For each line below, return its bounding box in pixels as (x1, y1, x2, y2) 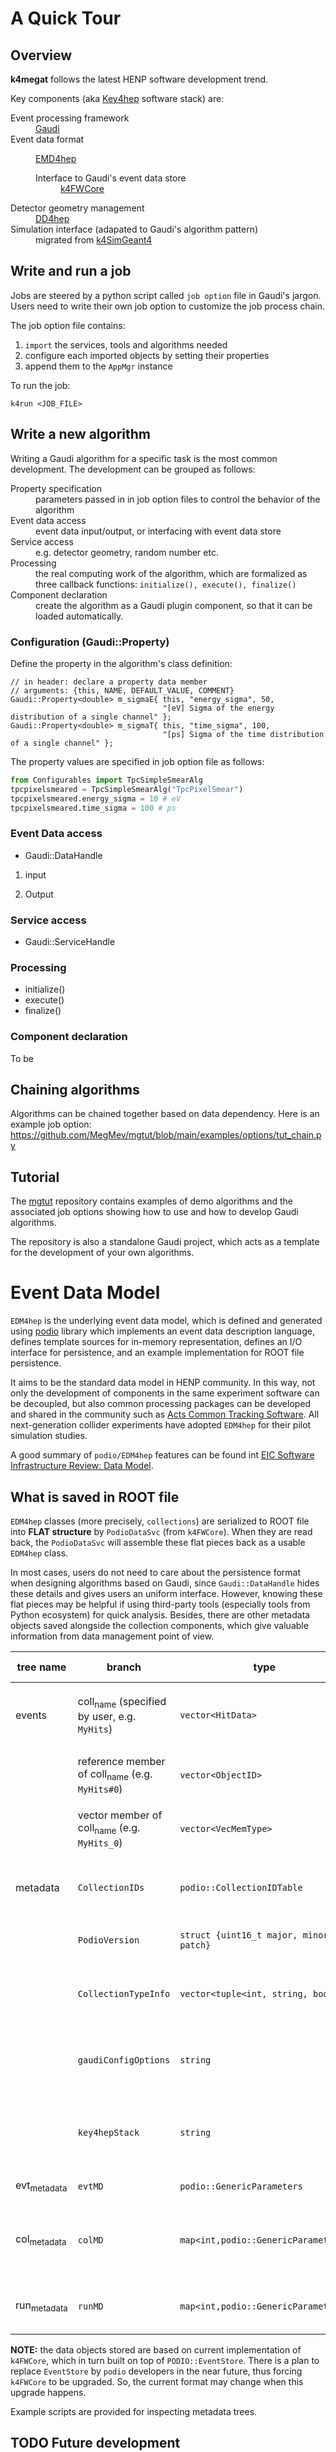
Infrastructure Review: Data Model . (10, 1460, 154, 1472)
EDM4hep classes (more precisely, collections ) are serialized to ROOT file (10, 1515, 310, 1527)
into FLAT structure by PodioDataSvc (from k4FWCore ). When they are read (10, 1525, 313, 1537)
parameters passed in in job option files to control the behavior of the (35, 493, 321, 505)
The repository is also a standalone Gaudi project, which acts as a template (10, 1236, 320, 1248)
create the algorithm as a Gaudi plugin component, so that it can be (35, 599, 313, 611)
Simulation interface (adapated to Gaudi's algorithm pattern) (10, 223, 259, 235)
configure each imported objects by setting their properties (24, 349, 270, 361)
